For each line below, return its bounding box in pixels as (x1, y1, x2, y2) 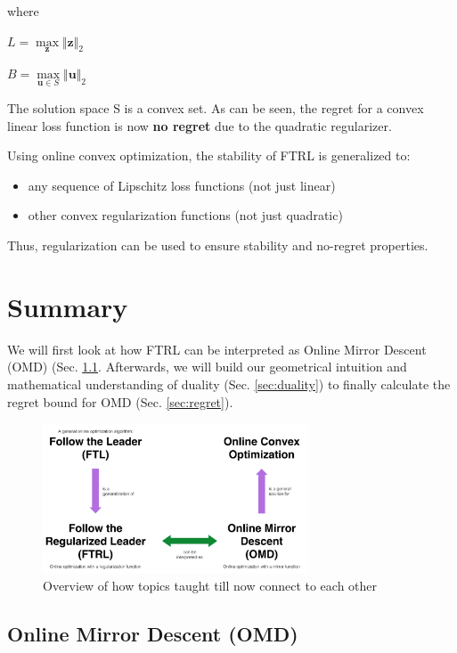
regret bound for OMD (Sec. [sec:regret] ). (7, 392, 233, 411)
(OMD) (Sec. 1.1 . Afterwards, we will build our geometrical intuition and (7, 357, 407, 376)
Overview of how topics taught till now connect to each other (43, 576, 378, 595)
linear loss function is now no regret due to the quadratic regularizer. (7, 116, 392, 135)
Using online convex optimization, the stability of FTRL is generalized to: (7, 146, 411, 165)
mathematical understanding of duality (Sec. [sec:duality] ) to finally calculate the (7, 374, 451, 393)
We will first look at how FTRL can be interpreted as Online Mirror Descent (7, 339, 427, 358)
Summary (7, 288, 128, 324)
